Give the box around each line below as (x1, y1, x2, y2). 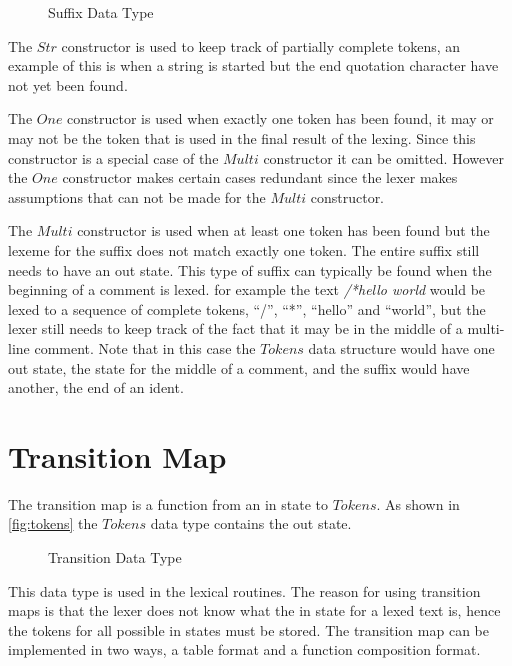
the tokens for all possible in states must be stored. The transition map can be (8, 619, 489, 640)
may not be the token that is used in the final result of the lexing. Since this (8, 127, 476, 148)
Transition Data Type (48, 547, 182, 567)
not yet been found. (8, 74, 128, 95)
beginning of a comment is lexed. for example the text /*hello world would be (8, 279, 486, 300)
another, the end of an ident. (8, 377, 184, 398)
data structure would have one (308, 337, 495, 358)
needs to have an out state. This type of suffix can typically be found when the (8, 259, 492, 280)
